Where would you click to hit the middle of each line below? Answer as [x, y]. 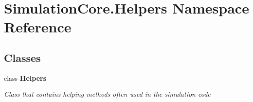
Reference [38, 27]
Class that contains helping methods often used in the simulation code [107, 94]
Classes [22, 57]
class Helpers [25, 78]
